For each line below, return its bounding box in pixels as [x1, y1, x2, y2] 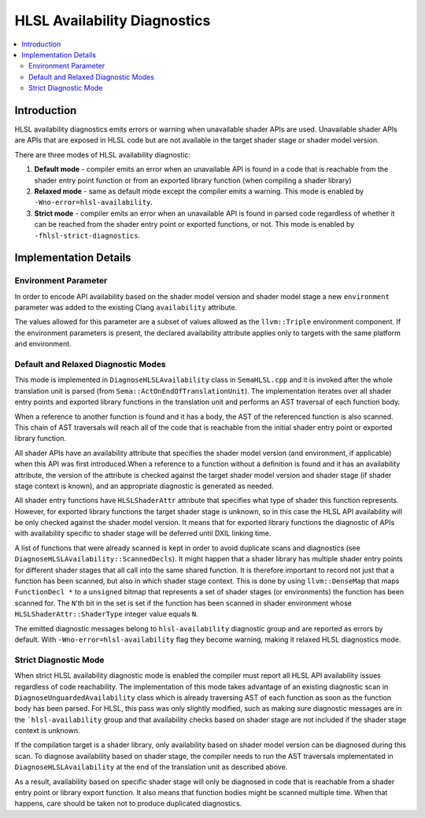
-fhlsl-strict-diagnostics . [34, 231, 141, 240]
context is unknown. [14, 726, 80, 735]
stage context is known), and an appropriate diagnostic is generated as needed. [14, 481, 275, 490]
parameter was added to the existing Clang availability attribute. [14, 303, 238, 313]
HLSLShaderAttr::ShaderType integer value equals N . [14, 609, 198, 619]
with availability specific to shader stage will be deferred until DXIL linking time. [14, 528, 272, 539]
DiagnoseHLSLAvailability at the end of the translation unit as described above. [14, 762, 288, 772]
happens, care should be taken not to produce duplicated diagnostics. [14, 799, 242, 809]
